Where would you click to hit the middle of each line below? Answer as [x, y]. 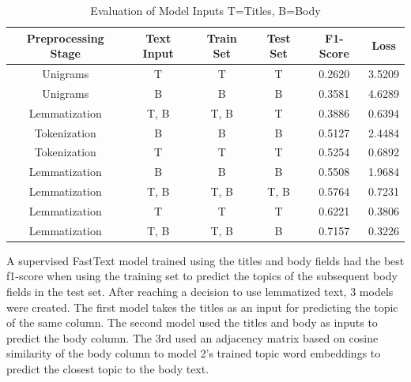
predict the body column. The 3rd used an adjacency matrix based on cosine [192, 337]
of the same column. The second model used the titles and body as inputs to [192, 322]
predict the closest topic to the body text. [108, 369]
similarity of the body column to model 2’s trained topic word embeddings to [194, 353]
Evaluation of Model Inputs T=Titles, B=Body [205, 10]
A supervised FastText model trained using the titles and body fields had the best [205, 260]
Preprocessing [65, 37]
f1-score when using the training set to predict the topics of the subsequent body [202, 276]
